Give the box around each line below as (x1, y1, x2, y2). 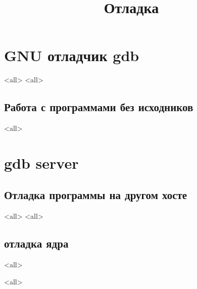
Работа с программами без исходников (4, 99, 193, 115)
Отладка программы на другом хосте (4, 187, 187, 203)
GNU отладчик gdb (4, 45, 139, 66)
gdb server (4, 152, 79, 173)
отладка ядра (4, 235, 69, 251)
